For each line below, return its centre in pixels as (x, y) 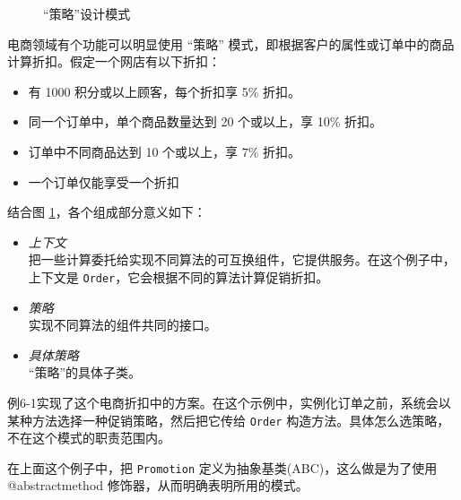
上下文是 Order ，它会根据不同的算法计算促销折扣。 (178, 276)
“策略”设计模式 (87, 13)
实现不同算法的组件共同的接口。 (122, 325)
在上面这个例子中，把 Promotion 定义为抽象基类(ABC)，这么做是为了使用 (222, 467)
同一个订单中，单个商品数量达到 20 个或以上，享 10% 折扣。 (205, 121)
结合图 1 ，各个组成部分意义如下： (107, 212)
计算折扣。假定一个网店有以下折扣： (114, 61)
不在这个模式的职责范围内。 (89, 438)
